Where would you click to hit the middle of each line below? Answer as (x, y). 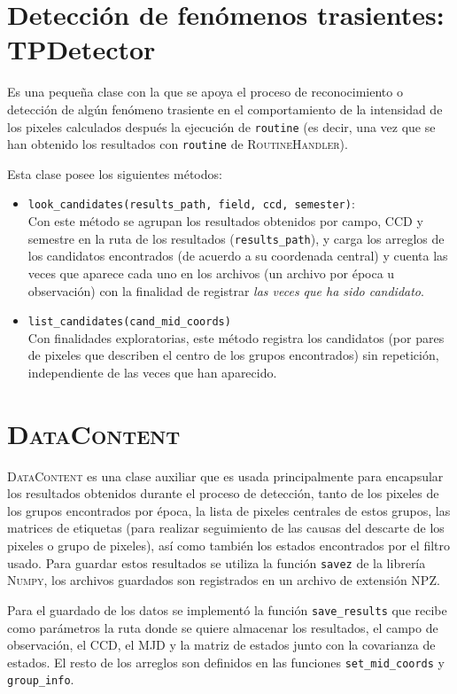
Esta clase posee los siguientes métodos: (115, 173)
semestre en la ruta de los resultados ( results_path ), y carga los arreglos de (236, 238)
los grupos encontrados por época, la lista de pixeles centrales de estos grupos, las (229, 510)
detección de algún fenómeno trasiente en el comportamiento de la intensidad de (225, 109)
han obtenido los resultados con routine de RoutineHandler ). (178, 144)
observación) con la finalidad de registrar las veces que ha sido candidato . (226, 290)
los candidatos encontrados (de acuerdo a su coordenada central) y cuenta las (238, 256)
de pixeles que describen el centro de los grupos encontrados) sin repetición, (233, 355)
